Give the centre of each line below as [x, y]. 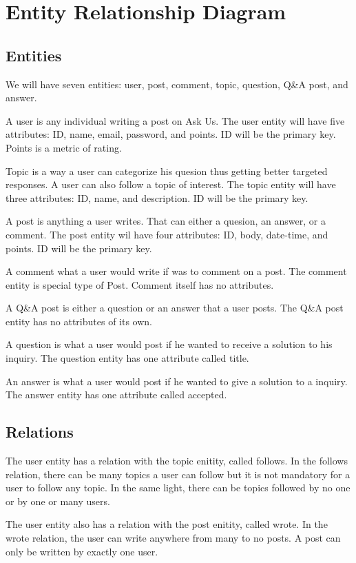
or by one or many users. [58, 501]
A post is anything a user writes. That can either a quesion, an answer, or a [166, 221]
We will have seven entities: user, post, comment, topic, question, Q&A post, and [177, 84]
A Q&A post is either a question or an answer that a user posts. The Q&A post [175, 308]
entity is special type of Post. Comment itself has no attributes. [140, 284]
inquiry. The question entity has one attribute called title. [127, 358]
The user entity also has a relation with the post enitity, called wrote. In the [167, 524]
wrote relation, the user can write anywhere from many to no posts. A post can [173, 538]
